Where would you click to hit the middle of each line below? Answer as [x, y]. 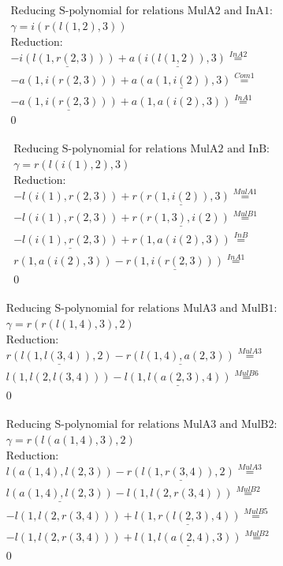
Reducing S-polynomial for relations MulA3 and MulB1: [141, 308]
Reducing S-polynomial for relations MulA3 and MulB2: [141, 424]
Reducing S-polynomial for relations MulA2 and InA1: [141, 11]
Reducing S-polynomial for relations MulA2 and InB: [142, 149]
